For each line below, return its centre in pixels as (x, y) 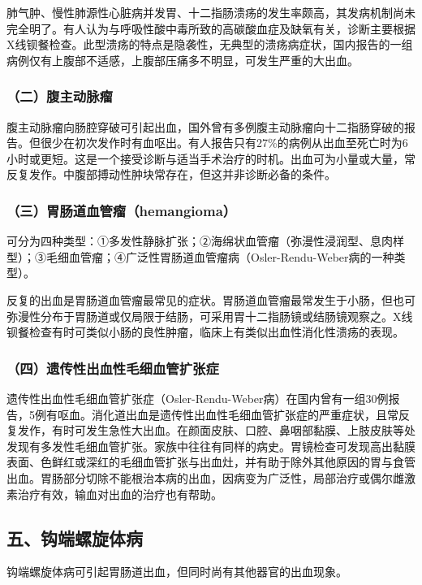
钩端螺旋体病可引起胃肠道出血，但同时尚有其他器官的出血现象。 (177, 572)
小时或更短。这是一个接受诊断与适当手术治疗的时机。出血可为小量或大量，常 (211, 158)
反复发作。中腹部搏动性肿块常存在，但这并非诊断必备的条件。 (171, 174)
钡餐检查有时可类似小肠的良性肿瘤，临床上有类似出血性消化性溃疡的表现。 (205, 332)
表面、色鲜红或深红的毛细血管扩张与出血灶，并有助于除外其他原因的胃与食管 (211, 462)
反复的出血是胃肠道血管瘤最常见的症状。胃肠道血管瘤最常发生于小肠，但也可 (211, 299)
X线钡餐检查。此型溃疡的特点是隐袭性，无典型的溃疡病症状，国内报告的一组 (210, 44)
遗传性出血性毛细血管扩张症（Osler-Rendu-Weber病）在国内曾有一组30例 (198, 398)
